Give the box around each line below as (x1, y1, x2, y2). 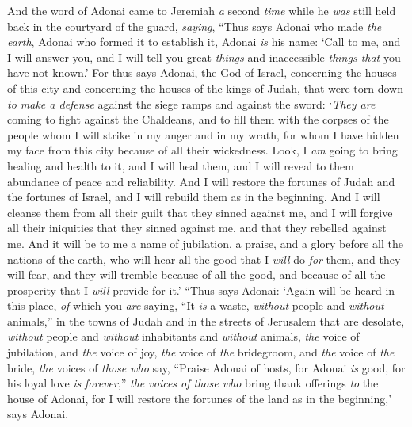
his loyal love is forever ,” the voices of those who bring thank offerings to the (7, 375, 379, 391)
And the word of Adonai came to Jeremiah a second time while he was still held (7, 2, 396, 18)
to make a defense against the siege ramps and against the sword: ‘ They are (7, 95, 376, 112)
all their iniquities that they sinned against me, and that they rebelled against (7, 219, 387, 236)
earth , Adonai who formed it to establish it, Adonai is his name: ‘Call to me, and (7, 33, 401, 50)
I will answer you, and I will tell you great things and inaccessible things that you (7, 48, 401, 65)
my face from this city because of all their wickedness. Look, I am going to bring (7, 142, 398, 158)
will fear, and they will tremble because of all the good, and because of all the (7, 266, 386, 283)
